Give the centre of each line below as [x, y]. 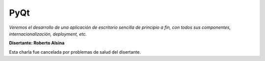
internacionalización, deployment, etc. [48, 34]
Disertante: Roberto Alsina [37, 43]
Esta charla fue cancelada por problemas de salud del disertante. [75, 52]
